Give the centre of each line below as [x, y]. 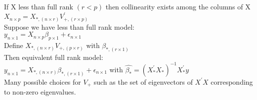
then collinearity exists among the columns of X [178, 6]
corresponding [232, 81]
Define [14, 45]
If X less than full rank [39, 6]
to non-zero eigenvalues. [40, 92]
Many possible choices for [43, 81]
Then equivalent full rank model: [54, 57]
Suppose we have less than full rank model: [69, 26]
